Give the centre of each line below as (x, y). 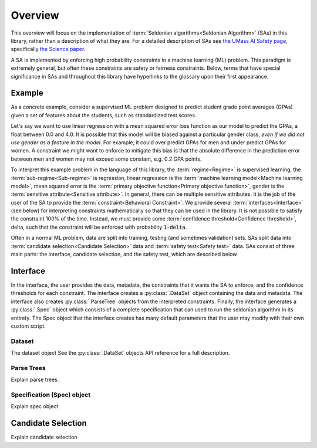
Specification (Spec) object (51, 395)
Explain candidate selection (44, 437)
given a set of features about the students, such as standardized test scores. (104, 115)
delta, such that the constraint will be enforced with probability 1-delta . (99, 227)
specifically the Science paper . (48, 49)
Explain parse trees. (35, 380)
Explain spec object (35, 406)
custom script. (28, 326)
